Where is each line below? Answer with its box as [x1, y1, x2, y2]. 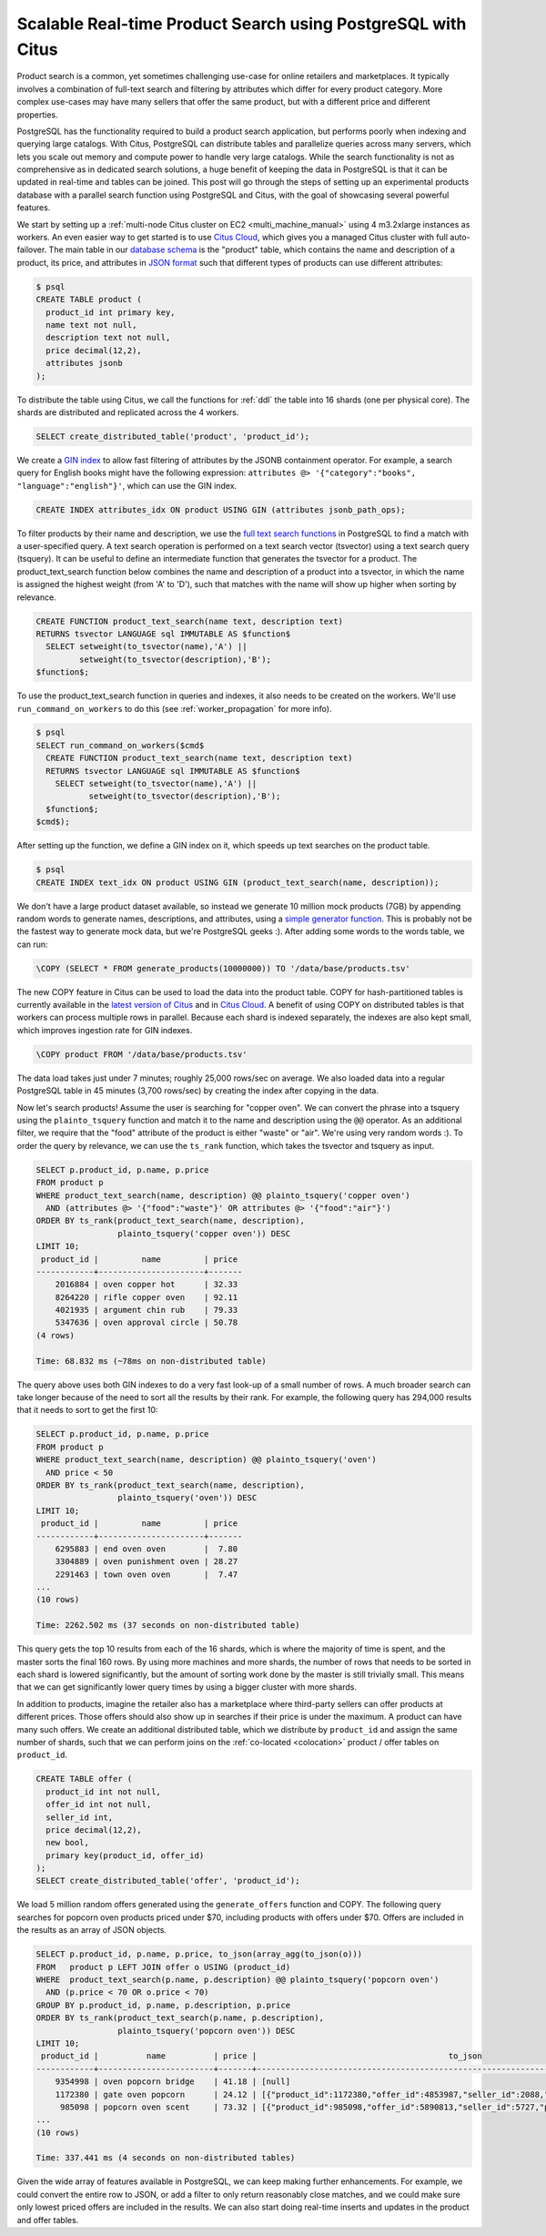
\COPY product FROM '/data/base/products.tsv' [35, 1049, 248, 1060]
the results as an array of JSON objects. [16, 1925, 167, 1936]
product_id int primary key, [45, 307, 177, 318]
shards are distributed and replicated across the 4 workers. [16, 406, 239, 418]
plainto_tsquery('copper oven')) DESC [116, 1228, 291, 1238]
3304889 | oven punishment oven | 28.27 [55, 1557, 238, 1567]
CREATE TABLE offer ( [35, 1774, 133, 1784]
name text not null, [45, 320, 137, 330]
